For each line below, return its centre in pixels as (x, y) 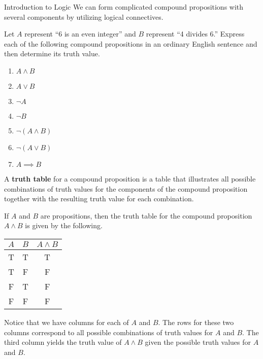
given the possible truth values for (198, 342)
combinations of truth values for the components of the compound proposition (126, 188)
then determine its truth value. (52, 53)
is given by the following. (64, 225)
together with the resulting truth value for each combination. (99, 199)
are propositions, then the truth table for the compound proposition (146, 215)
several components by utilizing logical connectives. (84, 16)
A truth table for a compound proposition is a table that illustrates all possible (130, 178)
